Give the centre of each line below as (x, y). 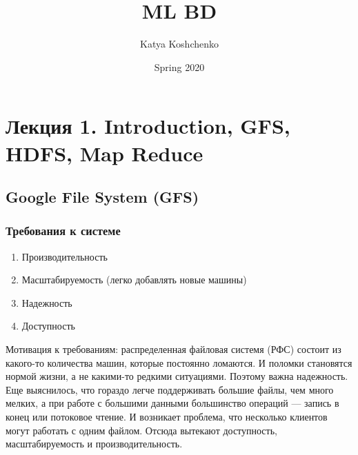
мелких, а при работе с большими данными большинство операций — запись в (172, 403)
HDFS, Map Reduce (105, 153)
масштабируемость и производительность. (94, 444)
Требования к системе (63, 231)
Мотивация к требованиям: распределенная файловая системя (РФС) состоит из (173, 349)
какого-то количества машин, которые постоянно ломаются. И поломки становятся (179, 362)
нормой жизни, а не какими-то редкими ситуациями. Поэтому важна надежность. (177, 376)
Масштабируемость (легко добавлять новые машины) (134, 280)
